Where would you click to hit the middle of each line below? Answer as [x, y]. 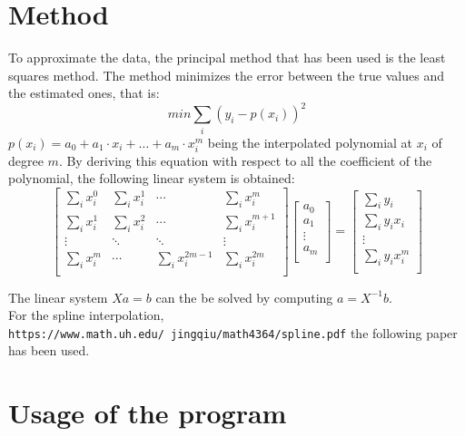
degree [26, 160]
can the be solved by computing [244, 297]
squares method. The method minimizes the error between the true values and [226, 75]
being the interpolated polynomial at [310, 142]
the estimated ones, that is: [84, 93]
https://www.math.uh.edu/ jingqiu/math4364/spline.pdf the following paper [233, 332]
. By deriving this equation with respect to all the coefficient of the [245, 160]
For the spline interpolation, [86, 315]
